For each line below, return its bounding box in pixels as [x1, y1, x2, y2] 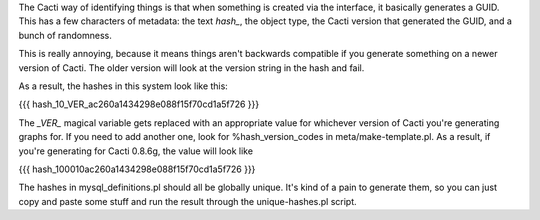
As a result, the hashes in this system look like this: [18, 80, 229, 92]
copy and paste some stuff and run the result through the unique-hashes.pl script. [18, 195, 357, 207]
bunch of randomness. [18, 29, 112, 41]
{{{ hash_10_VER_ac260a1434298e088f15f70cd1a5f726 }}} [18, 98, 260, 110]
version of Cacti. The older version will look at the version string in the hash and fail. [18, 61, 365, 74]
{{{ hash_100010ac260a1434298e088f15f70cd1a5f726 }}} [18, 163, 256, 175]
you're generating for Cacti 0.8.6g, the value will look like [18, 145, 254, 157]
